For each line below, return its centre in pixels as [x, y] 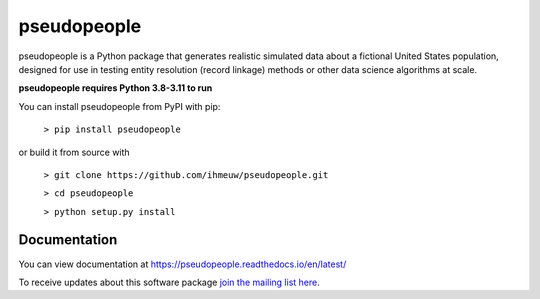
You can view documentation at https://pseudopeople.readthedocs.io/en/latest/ [182, 264]
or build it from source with [74, 152]
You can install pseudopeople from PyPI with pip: [119, 106]
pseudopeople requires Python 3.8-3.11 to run [115, 88]
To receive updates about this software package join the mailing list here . [169, 282]
